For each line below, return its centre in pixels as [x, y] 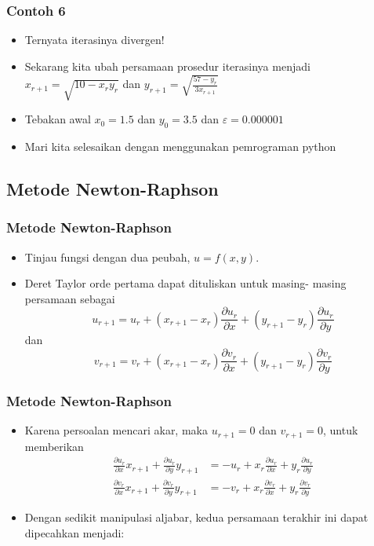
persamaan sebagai [70, 298]
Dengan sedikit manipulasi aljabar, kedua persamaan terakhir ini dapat [196, 517]
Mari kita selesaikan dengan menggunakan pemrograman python [180, 147]
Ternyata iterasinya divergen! [94, 40]
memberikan [54, 446]
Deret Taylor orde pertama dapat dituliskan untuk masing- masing [185, 283]
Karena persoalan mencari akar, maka [116, 430]
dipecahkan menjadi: [74, 533]
